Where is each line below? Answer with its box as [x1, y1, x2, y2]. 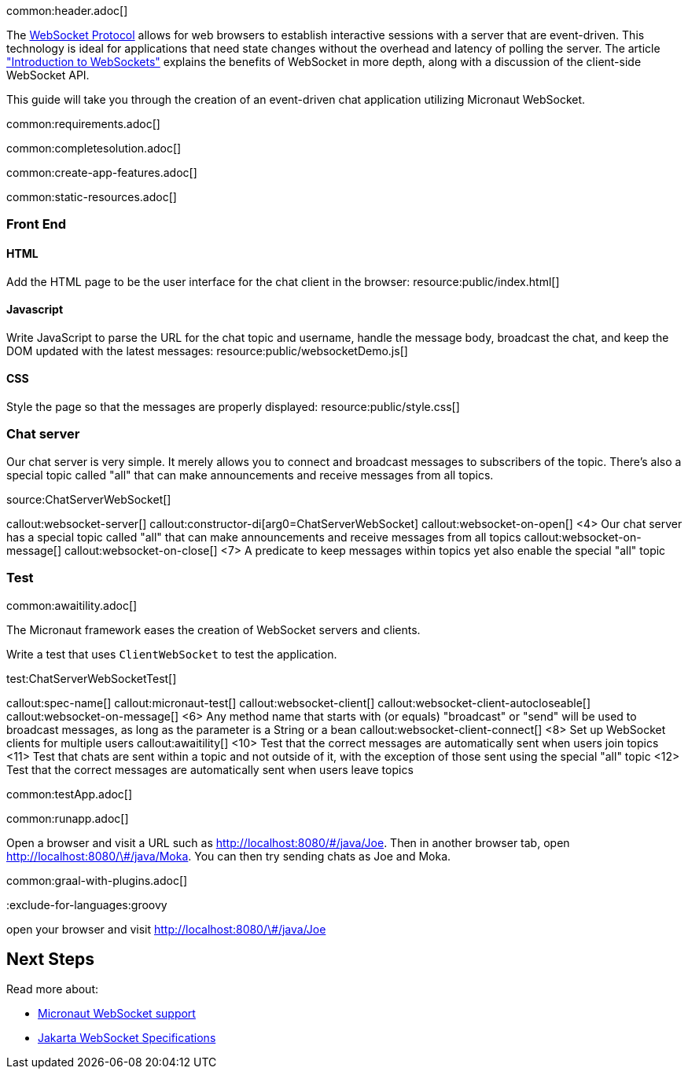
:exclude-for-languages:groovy [6, 897, 167, 912]
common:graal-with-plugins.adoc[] [6, 873, 188, 887]
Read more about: [6, 982, 98, 996]
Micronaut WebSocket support [38, 1007, 196, 1021]
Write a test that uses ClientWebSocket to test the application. [6, 647, 337, 661]
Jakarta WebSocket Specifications [38, 1031, 216, 1045]
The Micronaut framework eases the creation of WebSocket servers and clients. [6, 622, 421, 637]
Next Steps [6, 948, 94, 969]
